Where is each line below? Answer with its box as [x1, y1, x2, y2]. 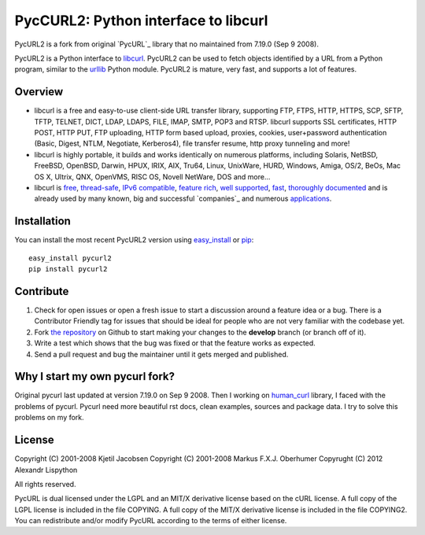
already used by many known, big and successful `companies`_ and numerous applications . [34, 194, 332, 204]
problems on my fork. [14, 413, 84, 422]
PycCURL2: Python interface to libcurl [14, 12, 268, 29]
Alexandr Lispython [14, 465, 78, 474]
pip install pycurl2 [28, 264, 108, 274]
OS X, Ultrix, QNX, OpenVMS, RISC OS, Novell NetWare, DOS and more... [34, 172, 271, 181]
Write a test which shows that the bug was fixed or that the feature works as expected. [34, 338, 316, 348]
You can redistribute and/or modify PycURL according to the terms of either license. [14, 516, 287, 526]
